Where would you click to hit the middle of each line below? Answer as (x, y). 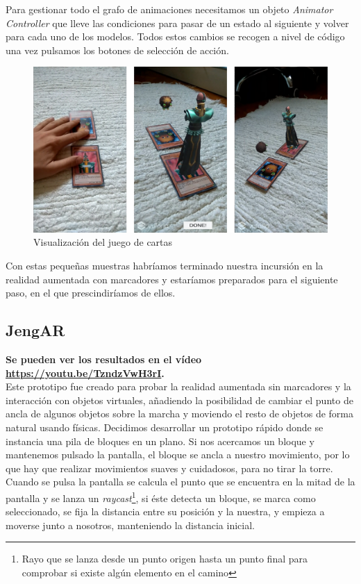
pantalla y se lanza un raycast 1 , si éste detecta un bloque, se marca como (161, 497)
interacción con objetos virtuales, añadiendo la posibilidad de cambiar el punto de (179, 400)
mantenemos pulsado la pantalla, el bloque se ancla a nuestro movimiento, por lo (178, 454)
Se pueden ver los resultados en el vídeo (104, 359)
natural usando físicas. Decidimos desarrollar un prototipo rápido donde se (165, 427)
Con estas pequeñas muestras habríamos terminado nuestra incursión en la (165, 266)
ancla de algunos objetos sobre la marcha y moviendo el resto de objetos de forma (180, 414)
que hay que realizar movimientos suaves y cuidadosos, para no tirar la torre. (169, 468)
